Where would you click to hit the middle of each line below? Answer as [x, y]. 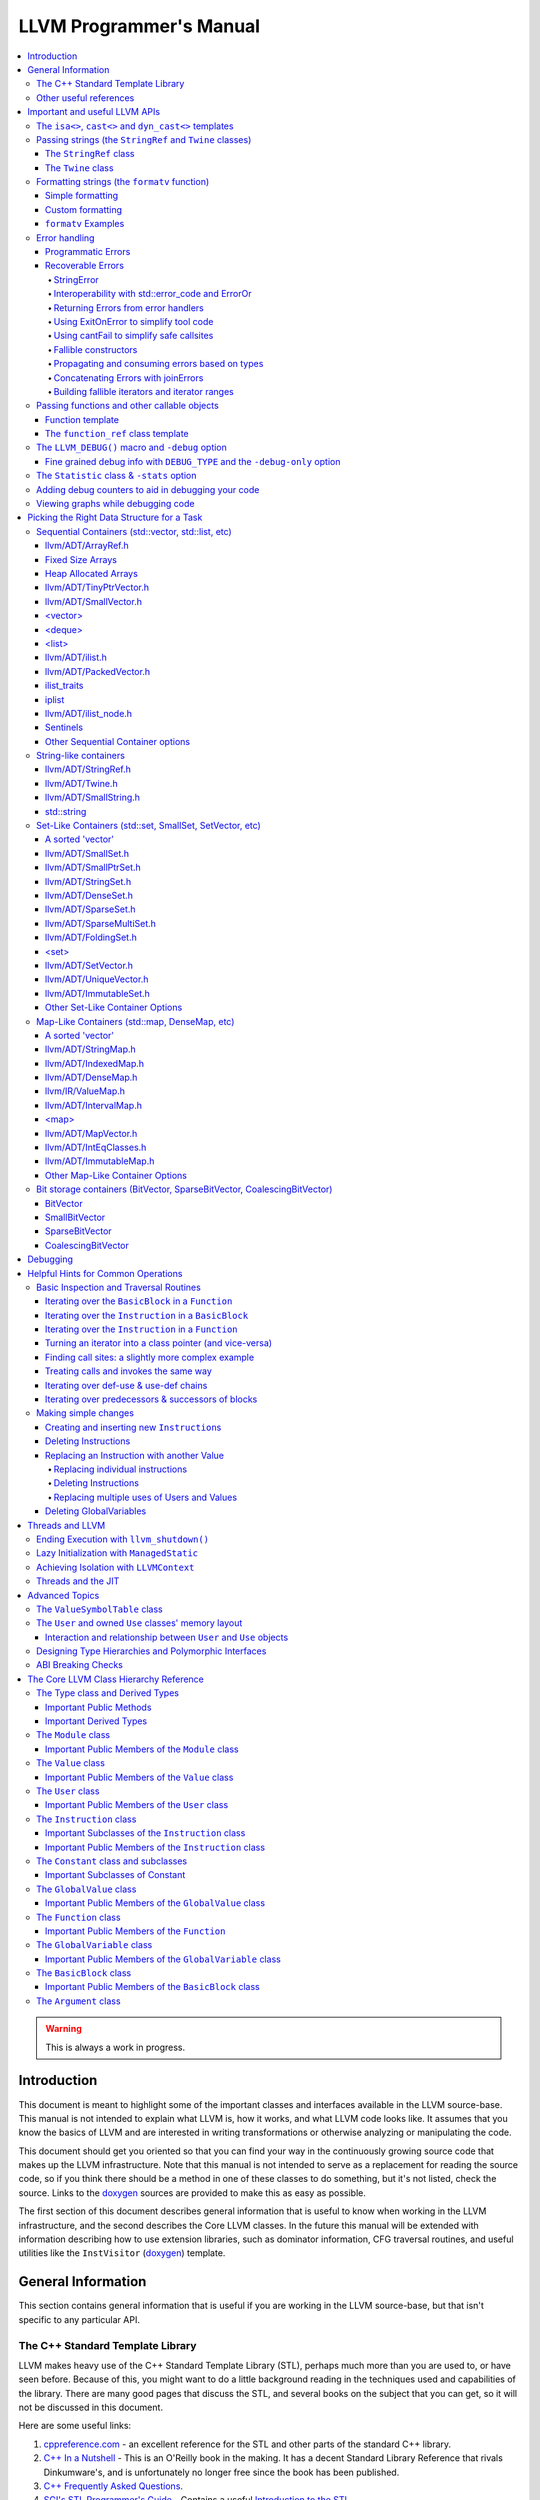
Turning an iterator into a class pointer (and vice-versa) [159, 1343]
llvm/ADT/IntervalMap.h [93, 1105]
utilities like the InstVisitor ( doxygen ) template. [122, 2253]
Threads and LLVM [66, 1525]
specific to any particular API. [79, 2319]
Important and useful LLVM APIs [93, 112]
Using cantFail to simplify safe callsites [133, 336]
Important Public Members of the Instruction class [155, 1847]
